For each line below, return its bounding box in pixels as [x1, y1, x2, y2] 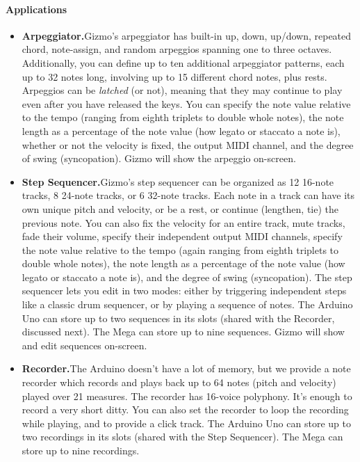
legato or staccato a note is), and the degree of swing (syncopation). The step [22, 269, 352, 284]
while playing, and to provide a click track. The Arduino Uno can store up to [22, 415, 351, 430]
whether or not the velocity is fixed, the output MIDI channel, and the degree [22, 137, 354, 152]
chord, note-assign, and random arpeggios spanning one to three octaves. [22, 42, 332, 56]
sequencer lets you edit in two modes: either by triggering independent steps [22, 283, 347, 298]
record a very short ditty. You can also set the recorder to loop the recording [22, 402, 349, 417]
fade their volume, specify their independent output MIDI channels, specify [22, 229, 343, 244]
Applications [6, 1, 67, 16]
